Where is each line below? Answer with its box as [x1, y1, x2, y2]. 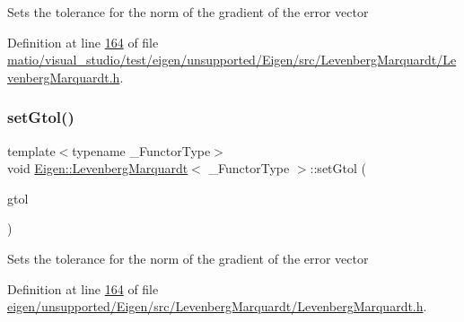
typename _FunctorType [72, 141, 211, 160]
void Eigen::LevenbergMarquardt [7, 159, 188, 178]
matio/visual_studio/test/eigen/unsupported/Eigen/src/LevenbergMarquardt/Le [7, 50, 457, 69]
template [7, 141, 56, 160]
